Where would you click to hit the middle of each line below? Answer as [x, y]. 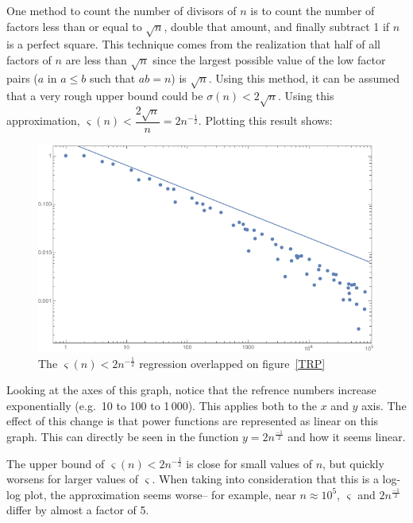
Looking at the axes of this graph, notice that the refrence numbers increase [191, 390]
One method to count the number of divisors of [122, 10]
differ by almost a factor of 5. [78, 510]
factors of [29, 59]
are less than [96, 59]
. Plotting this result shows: [265, 120]
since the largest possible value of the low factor [269, 59]
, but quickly [353, 463]
